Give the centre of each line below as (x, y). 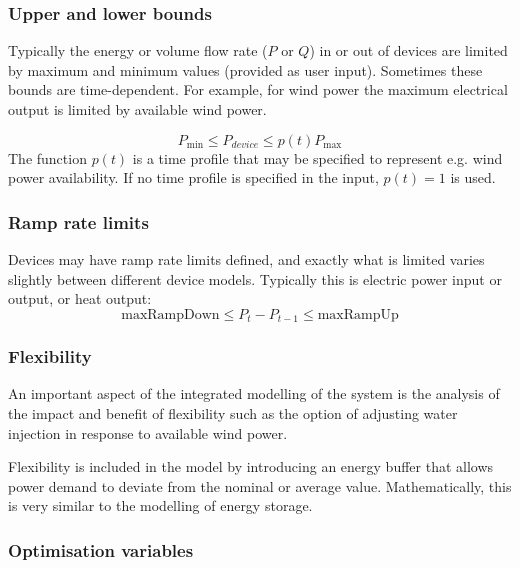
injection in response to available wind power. (148, 432)
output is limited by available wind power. (137, 109)
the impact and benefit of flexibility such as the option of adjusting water (233, 413)
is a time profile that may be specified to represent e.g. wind (317, 157)
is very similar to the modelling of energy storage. (160, 505)
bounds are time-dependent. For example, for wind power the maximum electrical (258, 89)
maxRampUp (358, 314)
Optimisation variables (101, 549)
